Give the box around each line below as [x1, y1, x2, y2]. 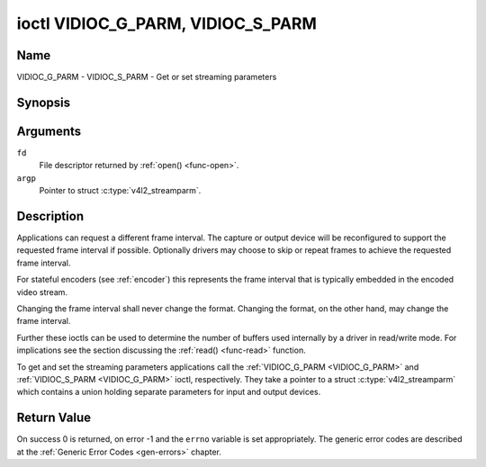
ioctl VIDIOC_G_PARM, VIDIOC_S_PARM [16, 13, 317, 33]
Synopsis [16, 94, 71, 110]
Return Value [16, 410, 92, 426]
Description [16, 208, 85, 224]
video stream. [16, 286, 67, 297]
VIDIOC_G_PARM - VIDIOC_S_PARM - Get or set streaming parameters [16, 72, 277, 83]
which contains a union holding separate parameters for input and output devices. [16, 387, 321, 398]
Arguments [16, 123, 82, 139]
